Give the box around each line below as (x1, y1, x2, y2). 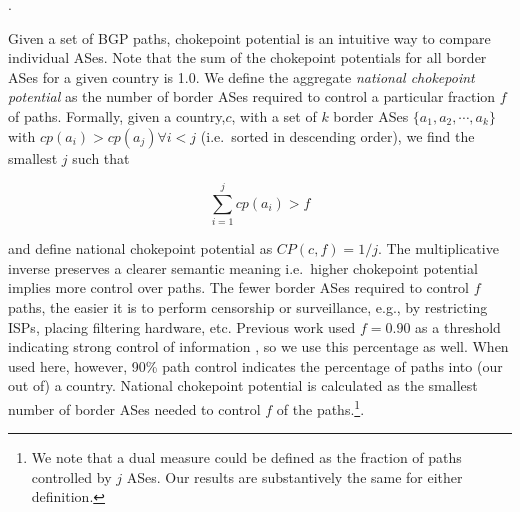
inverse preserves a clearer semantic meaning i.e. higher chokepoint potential (8, 257, 478, 278)
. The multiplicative (377, 238, 499, 259)
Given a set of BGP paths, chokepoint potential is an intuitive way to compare (8, 27, 491, 48)
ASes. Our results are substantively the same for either (126, 466, 463, 487)
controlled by (31, 466, 112, 487)
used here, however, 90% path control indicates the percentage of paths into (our (8, 355, 503, 376)
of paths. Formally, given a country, (8, 105, 226, 126)
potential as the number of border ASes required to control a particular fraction (8, 86, 496, 107)
